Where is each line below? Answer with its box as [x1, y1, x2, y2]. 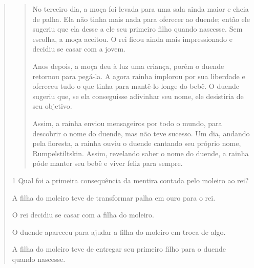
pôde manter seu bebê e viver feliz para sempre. [32, 158, 183, 168]
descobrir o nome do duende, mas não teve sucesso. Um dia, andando [32, 128, 250, 138]
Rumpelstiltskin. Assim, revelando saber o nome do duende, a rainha [32, 148, 249, 158]
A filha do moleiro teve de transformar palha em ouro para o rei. [12, 192, 216, 203]
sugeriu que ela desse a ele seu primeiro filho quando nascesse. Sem [32, 23, 243, 34]
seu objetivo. [32, 101, 72, 111]
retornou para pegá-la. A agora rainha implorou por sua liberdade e [32, 70, 245, 81]
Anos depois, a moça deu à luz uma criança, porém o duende [32, 60, 224, 71]
